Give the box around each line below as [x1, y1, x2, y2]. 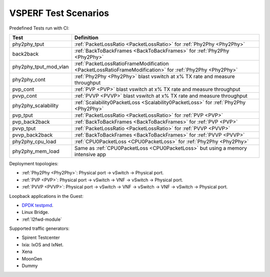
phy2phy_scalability [12, 102, 59, 109]
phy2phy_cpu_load [12, 138, 56, 145]
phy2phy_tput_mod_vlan [12, 63, 69, 70]
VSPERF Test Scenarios [9, 8, 109, 19]
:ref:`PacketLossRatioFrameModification [74, 60, 169, 67]
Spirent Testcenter [21, 234, 60, 240]
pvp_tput [12, 112, 33, 119]
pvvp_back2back [12, 131, 53, 138]
